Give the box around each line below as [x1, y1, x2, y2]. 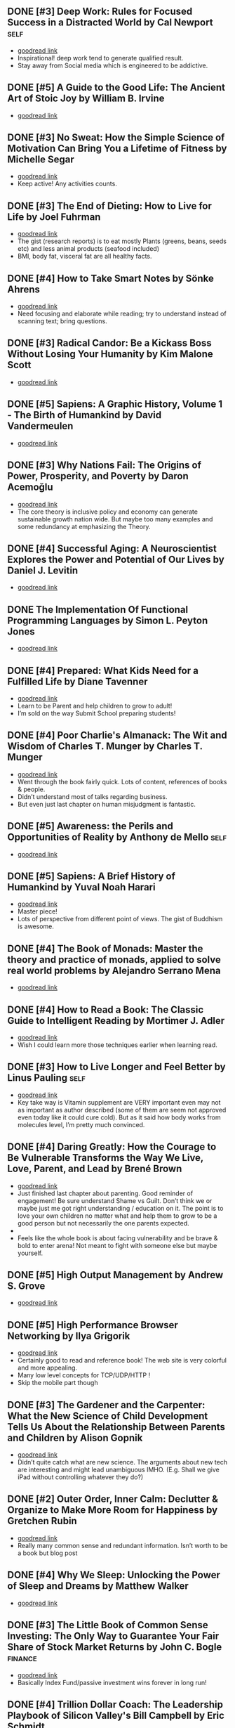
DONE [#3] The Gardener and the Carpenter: [7, 1398, 206, 1411]
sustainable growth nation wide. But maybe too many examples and [17, 514, 213, 523]
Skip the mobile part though [17, 1379, 98, 1387]
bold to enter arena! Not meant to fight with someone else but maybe [17, 1241, 217, 1249]
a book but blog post [17, 1549, 78, 1557]
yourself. [17, 1249, 43, 1257]
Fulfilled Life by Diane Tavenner [7, 675, 148, 687]
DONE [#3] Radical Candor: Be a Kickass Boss [7, 337, 212, 349]
